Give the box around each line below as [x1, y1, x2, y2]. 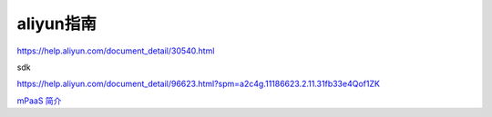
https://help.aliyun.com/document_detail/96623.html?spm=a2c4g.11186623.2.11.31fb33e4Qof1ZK [16, 78, 380, 90]
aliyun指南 [16, 14, 97, 34]
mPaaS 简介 [16, 95, 62, 106]
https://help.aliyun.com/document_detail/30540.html [16, 45, 215, 56]
